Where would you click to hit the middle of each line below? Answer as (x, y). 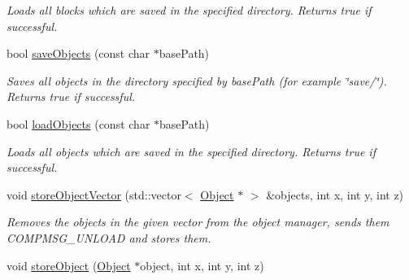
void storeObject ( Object (69, 265)
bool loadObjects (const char (78, 123)
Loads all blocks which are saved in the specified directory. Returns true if (189, 10)
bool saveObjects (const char (78, 53)
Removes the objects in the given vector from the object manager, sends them (198, 222)
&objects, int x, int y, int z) (335, 194)
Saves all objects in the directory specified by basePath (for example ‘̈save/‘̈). (197, 80)
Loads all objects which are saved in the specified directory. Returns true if (191, 151)
